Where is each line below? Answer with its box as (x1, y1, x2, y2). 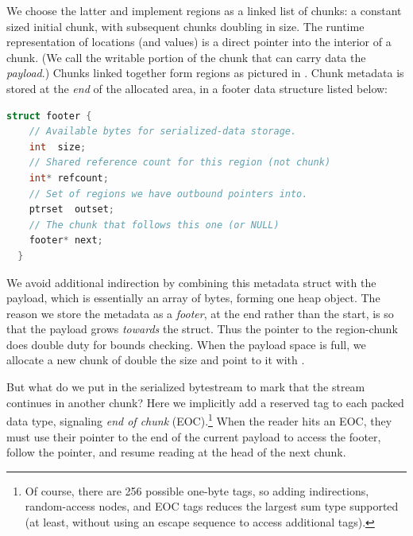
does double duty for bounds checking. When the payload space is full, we (6, 336, 366, 352)
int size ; (29, 141, 87, 153)
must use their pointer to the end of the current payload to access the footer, (6, 428, 381, 445)
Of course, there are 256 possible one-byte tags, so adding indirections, (25, 482, 369, 499)
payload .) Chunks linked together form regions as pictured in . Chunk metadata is (6, 64, 404, 81)
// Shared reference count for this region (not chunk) (29, 157, 331, 169)
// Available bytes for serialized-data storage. (29, 126, 297, 138)
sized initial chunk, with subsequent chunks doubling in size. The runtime (6, 17, 365, 34)
